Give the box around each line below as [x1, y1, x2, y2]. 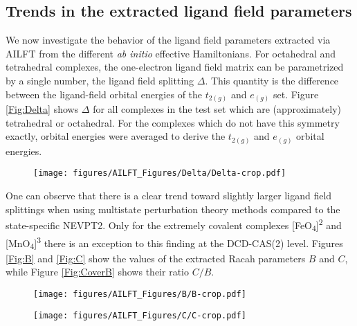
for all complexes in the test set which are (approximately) [93, 102, 342, 116]
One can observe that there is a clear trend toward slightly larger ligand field [6, 188, 332, 203]
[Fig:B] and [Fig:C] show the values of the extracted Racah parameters [6, 251, 306, 265]
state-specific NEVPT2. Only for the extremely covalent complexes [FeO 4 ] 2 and [6, 216, 342, 234]
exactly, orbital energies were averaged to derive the [6, 129, 226, 143]
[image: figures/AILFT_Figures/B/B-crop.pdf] [33, 289, 246, 299]
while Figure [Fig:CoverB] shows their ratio [6, 264, 189, 279]
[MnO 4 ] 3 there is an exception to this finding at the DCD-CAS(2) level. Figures [6, 234, 343, 252]
